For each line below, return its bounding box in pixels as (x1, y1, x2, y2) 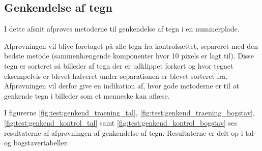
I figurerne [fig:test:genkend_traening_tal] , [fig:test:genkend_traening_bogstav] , (4, 107, 255, 118)
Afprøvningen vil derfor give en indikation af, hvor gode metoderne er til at (4, 80, 239, 91)
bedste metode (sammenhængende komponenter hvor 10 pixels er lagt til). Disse (4, 50, 254, 61)
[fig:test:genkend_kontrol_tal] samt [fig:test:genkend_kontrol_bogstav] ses (4, 117, 237, 128)
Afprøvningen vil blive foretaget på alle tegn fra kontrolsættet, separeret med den (4, 40, 258, 51)
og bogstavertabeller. (4, 137, 69, 148)
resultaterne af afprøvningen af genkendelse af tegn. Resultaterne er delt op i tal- (4, 127, 256, 138)
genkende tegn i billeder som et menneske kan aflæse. (4, 90, 170, 101)
